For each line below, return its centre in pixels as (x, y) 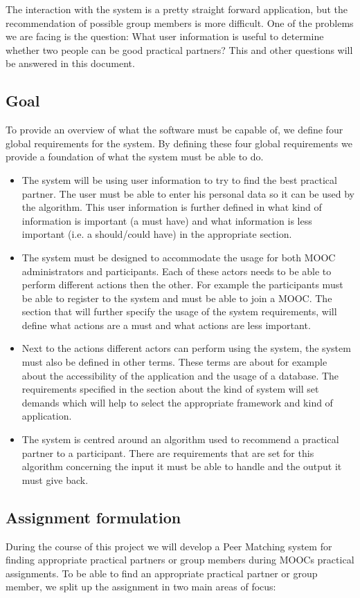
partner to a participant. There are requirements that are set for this (168, 452)
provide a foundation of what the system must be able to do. (135, 157)
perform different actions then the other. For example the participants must (182, 284)
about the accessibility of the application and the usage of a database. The (180, 375)
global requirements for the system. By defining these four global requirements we (179, 143)
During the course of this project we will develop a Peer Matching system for (169, 546)
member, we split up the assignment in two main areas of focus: (141, 587)
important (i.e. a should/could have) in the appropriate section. (157, 234)
